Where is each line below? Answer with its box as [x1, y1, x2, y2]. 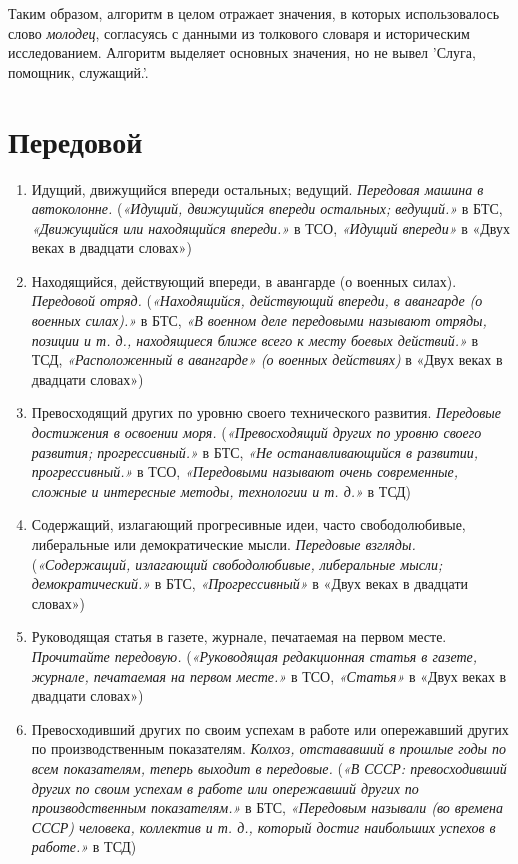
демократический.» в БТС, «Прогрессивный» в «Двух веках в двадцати [31, 573, 469, 594]
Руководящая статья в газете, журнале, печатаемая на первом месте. [31, 626, 447, 647]
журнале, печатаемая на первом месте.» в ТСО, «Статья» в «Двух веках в [31, 665, 507, 686]
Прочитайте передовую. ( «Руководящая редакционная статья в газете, [31, 645, 478, 666]
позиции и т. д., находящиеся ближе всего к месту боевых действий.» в [31, 329, 479, 350]
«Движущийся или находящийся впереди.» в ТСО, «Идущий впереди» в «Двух [31, 217, 510, 238]
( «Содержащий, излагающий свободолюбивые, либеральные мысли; [31, 553, 443, 574]
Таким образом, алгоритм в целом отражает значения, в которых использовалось [8, 3, 500, 23]
